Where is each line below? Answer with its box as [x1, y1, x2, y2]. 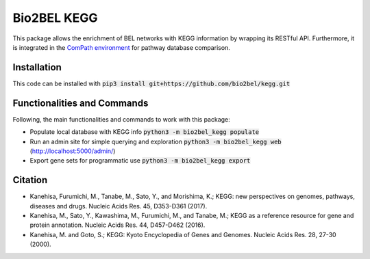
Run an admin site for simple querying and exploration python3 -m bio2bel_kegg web [29, 137, 282, 146]
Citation [12, 174, 48, 186]
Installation [12, 62, 62, 73]
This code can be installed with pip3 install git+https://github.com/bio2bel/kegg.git [12, 79, 291, 87]
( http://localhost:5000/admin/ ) [29, 147, 116, 155]
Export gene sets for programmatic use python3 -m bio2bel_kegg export [29, 156, 251, 165]
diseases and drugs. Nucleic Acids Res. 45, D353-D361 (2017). [29, 202, 208, 210]
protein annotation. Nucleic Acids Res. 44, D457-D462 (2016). [29, 221, 206, 229]
